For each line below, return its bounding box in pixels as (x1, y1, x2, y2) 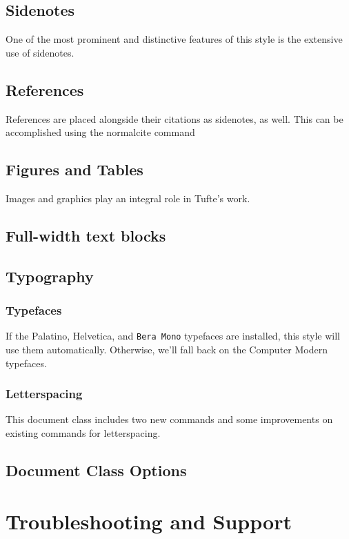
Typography (6, 265, 94, 286)
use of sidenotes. (6, 45, 74, 59)
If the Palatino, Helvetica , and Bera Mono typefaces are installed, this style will (6, 329, 341, 343)
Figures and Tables (6, 159, 143, 180)
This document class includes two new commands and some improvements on (6, 412, 333, 427)
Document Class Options (6, 460, 187, 480)
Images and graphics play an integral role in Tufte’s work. (6, 190, 250, 205)
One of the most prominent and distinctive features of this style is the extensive (6, 32, 343, 46)
